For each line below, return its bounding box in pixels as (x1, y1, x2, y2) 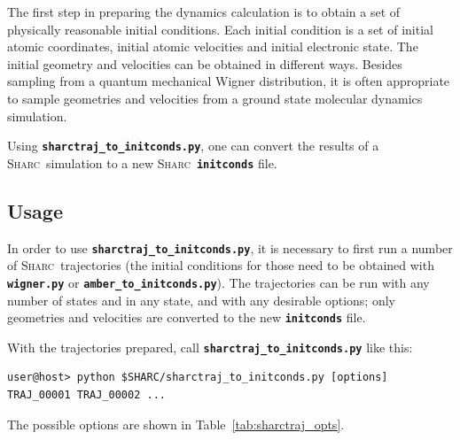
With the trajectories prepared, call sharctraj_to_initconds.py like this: (7, 337, 413, 356)
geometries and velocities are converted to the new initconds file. (7, 308, 366, 327)
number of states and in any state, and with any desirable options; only (7, 290, 395, 309)
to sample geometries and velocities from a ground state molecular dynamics (7, 89, 423, 107)
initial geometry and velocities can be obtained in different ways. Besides (7, 54, 402, 73)
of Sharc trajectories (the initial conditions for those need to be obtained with (7, 256, 434, 274)
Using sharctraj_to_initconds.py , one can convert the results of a (7, 136, 379, 155)
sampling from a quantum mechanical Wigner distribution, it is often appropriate (7, 72, 450, 90)
